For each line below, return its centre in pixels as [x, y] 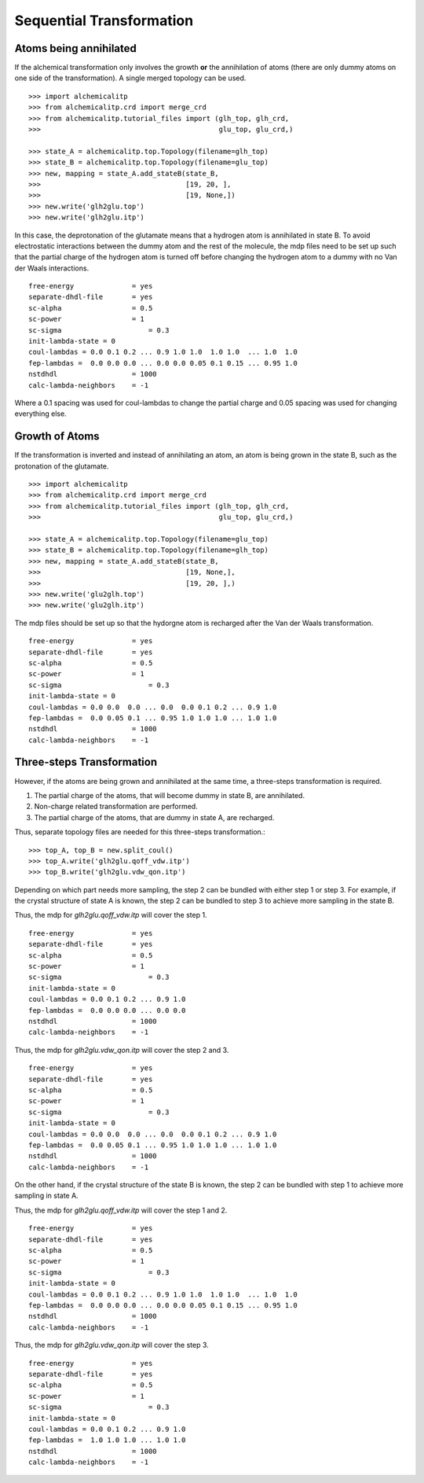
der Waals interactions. [52, 268]
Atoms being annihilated [76, 48]
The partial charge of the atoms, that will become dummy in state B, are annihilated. [170, 795]
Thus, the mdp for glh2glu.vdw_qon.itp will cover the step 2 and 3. [122, 1050]
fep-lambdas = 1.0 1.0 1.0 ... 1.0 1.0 [107, 1440]
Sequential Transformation [104, 20]
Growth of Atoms [57, 436]
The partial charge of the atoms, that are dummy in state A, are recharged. [154, 817]
